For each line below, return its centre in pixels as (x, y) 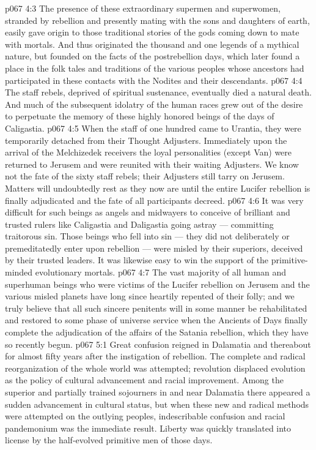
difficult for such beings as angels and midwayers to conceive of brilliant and (148, 212)
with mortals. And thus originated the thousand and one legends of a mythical (152, 44)
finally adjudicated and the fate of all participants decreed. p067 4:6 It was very (154, 200)
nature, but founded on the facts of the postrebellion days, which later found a (152, 56)
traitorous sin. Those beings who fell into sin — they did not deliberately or (147, 236)
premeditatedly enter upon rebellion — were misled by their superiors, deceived (154, 248)
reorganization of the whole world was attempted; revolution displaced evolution (155, 368)
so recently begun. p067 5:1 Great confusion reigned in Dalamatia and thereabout (158, 344)
